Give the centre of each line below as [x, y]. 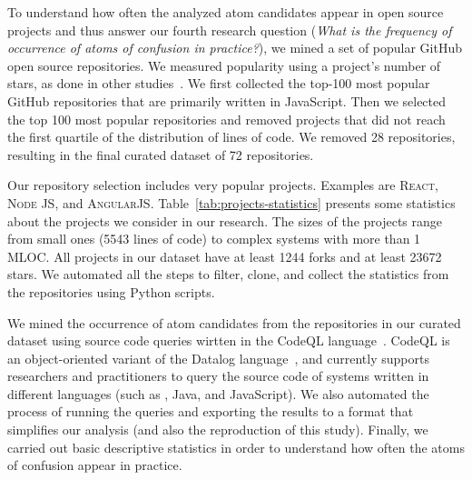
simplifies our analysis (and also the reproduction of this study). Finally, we [218, 430]
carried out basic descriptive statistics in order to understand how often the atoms [236, 447]
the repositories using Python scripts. [111, 291]
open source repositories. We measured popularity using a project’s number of [224, 65]
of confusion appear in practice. [95, 465]
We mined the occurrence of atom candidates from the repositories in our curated [234, 322]
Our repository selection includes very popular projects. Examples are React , [223, 185]
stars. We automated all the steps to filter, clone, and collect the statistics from [228, 274]
